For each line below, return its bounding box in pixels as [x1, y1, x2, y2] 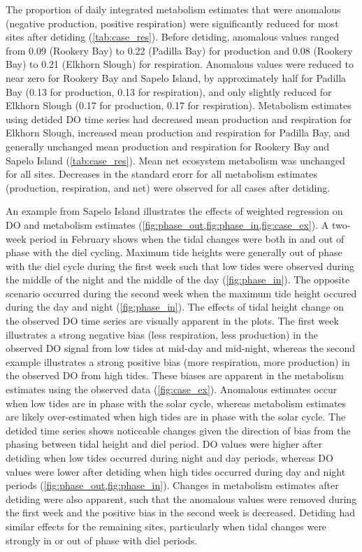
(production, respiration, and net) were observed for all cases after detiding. [6, 180, 331, 194]
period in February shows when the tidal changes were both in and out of [29, 231, 345, 246]
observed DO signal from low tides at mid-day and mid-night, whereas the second [6, 341, 356, 355]
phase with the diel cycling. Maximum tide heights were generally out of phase [6, 245, 342, 260]
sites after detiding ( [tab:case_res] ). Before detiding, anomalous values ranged [6, 29, 340, 44]
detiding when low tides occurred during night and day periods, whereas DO [6, 451, 333, 465]
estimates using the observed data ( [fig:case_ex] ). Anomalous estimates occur [6, 382, 338, 397]
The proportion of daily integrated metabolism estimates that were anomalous [6, 2, 341, 16]
